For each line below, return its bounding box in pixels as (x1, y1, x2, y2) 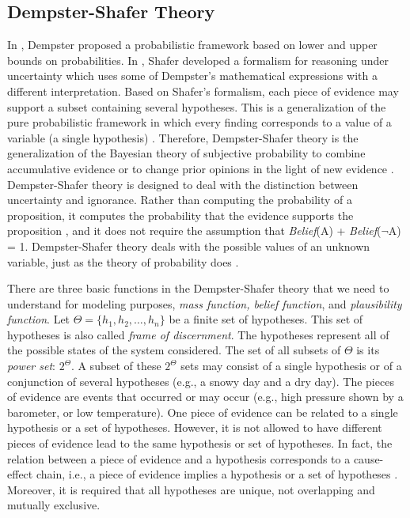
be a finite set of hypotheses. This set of (169, 311, 363, 327)
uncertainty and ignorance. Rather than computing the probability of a (7, 191, 352, 208)
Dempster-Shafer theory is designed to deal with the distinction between (7, 176, 359, 192)
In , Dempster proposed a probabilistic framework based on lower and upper (7, 36, 378, 53)
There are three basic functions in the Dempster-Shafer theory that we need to (7, 280, 389, 297)
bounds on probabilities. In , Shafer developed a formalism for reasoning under (7, 51, 389, 68)
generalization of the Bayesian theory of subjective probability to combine (7, 145, 366, 161)
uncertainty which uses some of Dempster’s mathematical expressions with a (7, 67, 378, 84)
